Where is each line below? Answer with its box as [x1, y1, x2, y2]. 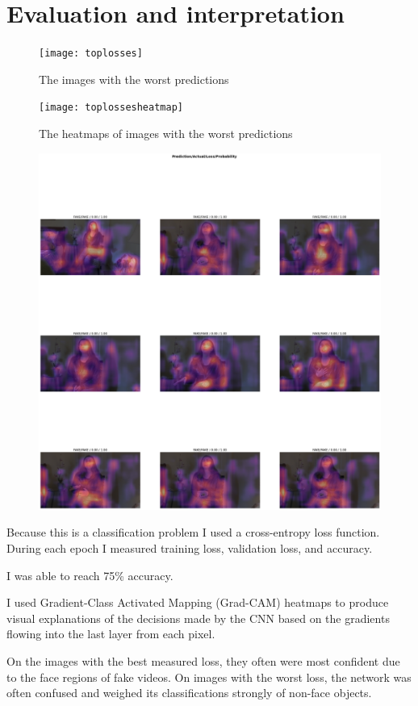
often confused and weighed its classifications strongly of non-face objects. [6, 684, 372, 701]
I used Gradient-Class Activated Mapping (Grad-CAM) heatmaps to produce [6, 594, 389, 611]
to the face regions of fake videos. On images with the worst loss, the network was [6, 668, 412, 685]
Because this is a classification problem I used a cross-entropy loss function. [6, 524, 380, 541]
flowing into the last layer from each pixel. [6, 625, 215, 642]
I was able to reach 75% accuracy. [6, 566, 173, 583]
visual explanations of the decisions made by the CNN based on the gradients [6, 609, 390, 626]
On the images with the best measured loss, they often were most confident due [6, 652, 400, 669]
